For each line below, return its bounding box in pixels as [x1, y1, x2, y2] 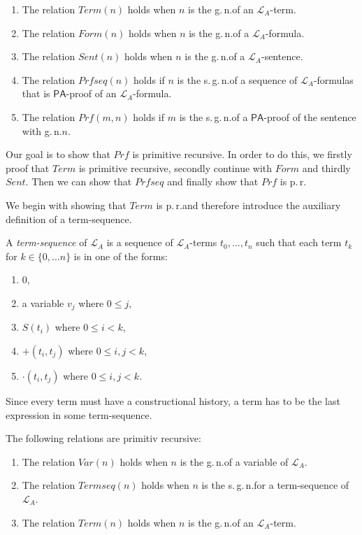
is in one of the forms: [73, 248, 168, 263]
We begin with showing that [6, 197, 126, 212]
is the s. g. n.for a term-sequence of [201, 478, 349, 492]
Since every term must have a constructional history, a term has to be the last [6, 393, 340, 408]
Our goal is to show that [6, 147, 110, 162]
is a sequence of [106, 235, 173, 250]
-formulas [313, 72, 354, 87]
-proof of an [66, 86, 117, 101]
